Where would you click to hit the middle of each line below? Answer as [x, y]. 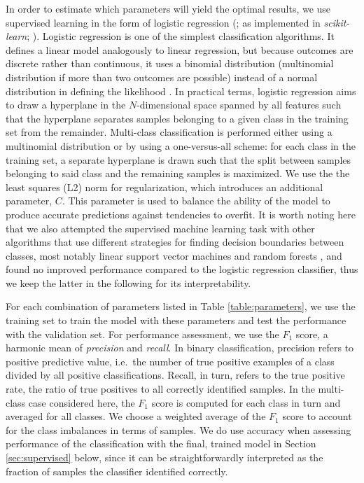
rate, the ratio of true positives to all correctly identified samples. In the [160, 389]
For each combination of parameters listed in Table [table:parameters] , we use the [181, 306]
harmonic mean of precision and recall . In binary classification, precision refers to [180, 348]
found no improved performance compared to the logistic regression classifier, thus [182, 269]
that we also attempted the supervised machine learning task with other [160, 228]
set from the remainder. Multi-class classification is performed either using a [169, 132]
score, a [312, 334]
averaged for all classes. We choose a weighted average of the [136, 416]
